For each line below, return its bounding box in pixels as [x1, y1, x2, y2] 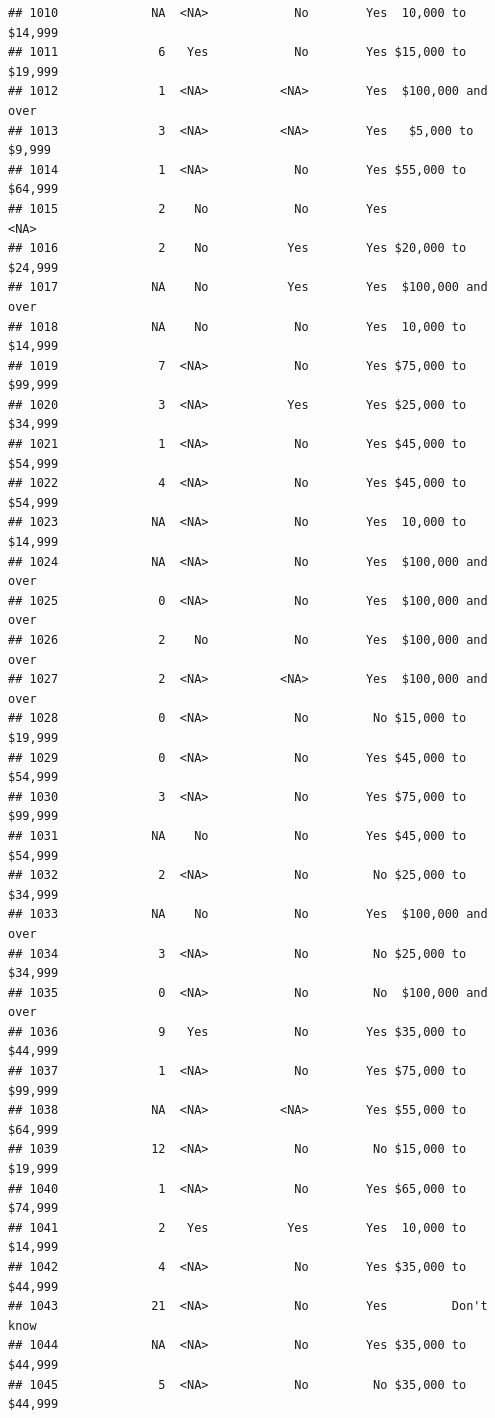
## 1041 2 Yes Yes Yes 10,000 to [8, 1220, 467, 1235]
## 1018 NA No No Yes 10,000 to [8, 319, 467, 334]
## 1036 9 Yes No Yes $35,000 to [8, 1024, 467, 1039]
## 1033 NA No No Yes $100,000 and [8, 907, 488, 922]
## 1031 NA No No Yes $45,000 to [8, 828, 467, 843]
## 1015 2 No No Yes [8, 201, 388, 216]
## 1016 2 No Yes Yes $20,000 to [8, 241, 467, 256]
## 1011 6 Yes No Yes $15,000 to [8, 45, 467, 60]
